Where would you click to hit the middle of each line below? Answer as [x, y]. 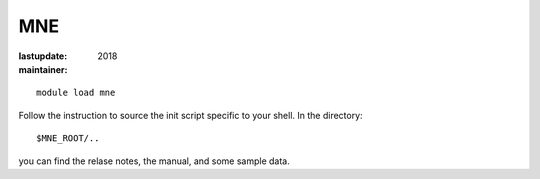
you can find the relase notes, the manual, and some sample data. [154, 161]
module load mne [76, 93]
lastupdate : [43, 56]
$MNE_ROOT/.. [68, 138]
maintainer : [43, 69]
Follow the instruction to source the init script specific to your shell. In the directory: [191, 115]
